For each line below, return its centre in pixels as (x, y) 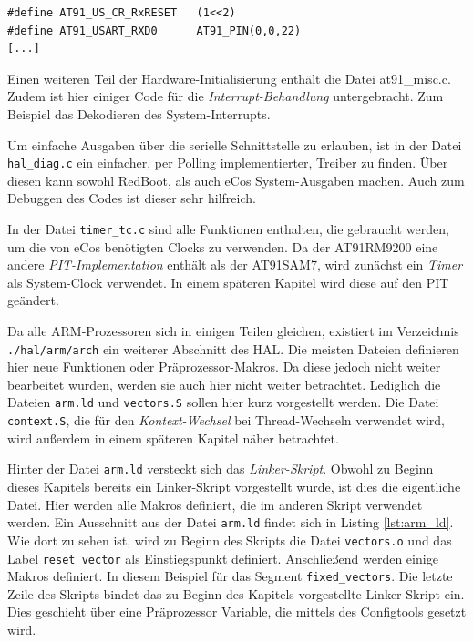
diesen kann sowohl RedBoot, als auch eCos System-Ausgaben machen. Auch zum (236, 180)
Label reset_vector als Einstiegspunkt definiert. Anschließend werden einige (223, 558)
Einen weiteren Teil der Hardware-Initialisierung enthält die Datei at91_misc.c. (229, 78)
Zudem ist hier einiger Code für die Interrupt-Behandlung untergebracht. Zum (226, 96)
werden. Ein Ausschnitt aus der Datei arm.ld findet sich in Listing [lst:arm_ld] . (231, 522)
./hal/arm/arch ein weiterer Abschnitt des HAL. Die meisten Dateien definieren (233, 348)
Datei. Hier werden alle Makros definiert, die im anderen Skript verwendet (215, 504)
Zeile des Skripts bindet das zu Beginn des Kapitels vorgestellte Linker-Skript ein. (236, 593)
